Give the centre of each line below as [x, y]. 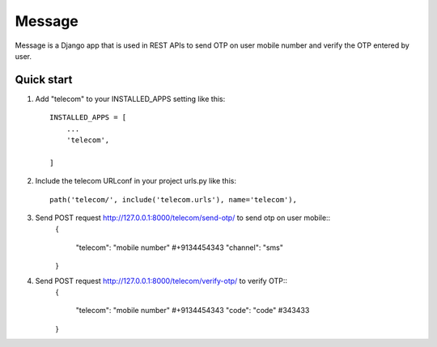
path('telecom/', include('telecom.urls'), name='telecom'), [173, 199]
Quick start [44, 80]
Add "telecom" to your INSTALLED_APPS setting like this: [130, 99]
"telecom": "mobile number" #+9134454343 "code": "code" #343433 [193, 311]
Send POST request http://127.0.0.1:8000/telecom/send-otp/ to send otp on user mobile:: [183, 218]
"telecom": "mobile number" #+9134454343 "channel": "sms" [179, 248]
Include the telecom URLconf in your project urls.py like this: [136, 181]
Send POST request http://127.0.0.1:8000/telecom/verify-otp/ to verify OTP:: [161, 281]
